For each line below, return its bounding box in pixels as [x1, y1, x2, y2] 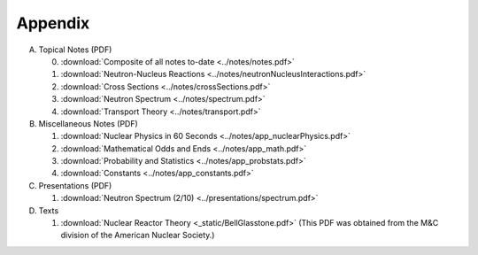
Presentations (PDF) [38, 180, 112, 190]
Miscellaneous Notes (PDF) [38, 118, 139, 128]
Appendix [16, 13, 90, 33]
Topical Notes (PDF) [38, 44, 112, 55]
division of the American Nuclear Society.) [60, 230, 215, 241]
